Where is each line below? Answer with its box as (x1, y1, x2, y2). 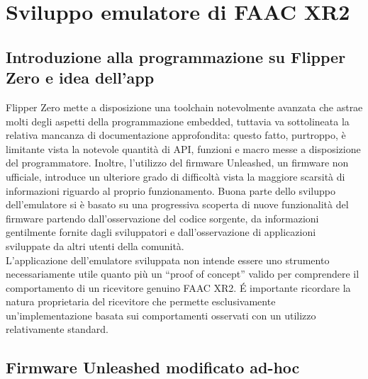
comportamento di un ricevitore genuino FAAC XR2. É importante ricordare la (6, 280, 351, 295)
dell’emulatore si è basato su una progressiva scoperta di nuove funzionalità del (6, 197, 349, 212)
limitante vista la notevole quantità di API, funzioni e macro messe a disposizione (6, 141, 361, 156)
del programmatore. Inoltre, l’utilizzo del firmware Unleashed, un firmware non (6, 155, 349, 170)
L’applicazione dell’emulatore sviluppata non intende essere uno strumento (6, 252, 330, 267)
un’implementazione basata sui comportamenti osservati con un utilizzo (6, 307, 316, 322)
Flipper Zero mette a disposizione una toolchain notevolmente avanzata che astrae (6, 99, 363, 114)
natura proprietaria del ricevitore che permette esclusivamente (6, 294, 276, 309)
